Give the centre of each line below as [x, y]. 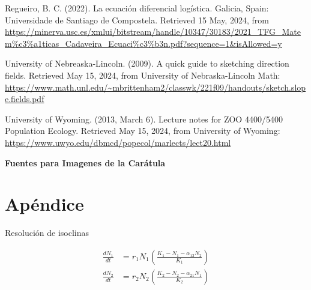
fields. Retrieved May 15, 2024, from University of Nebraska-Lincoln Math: [143, 75]
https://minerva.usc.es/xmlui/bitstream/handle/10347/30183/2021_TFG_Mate [153, 32]
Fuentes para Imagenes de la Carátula [85, 162]
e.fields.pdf [25, 99]
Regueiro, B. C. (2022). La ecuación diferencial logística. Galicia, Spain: [137, 8]
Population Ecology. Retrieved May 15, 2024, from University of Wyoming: [143, 131]
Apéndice [44, 204]
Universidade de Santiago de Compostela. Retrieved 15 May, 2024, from [137, 20]
